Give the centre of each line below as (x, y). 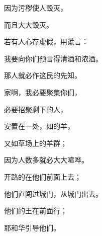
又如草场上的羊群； (36, 143)
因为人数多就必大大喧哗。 (46, 160)
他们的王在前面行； (36, 211)
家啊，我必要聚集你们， (43, 92)
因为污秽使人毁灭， (36, 8)
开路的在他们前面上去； (43, 176)
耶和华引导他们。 (32, 227)
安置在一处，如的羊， (39, 126)
